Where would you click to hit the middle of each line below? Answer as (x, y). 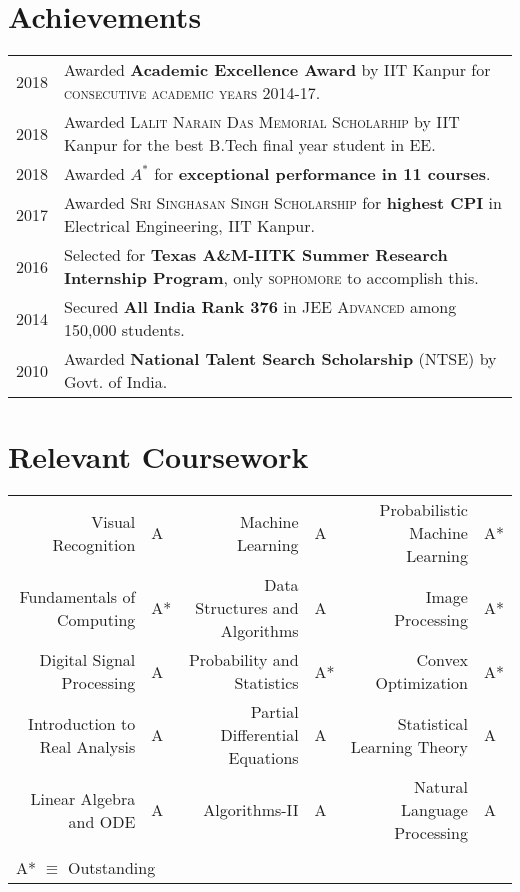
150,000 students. (124, 330)
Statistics (266, 683)
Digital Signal (87, 660)
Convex (442, 660)
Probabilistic (423, 510)
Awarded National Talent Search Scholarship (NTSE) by (280, 359)
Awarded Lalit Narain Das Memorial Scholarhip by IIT (262, 122)
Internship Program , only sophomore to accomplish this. (271, 278)
